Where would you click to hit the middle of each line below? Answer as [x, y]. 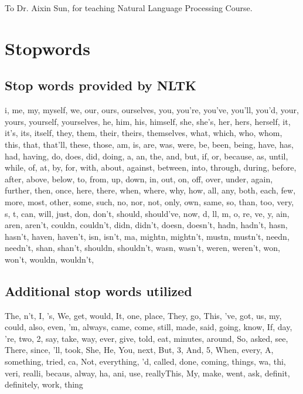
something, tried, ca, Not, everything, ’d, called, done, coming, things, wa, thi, [145, 361]
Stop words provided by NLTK [101, 85]
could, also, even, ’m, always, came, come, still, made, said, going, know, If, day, [149, 327]
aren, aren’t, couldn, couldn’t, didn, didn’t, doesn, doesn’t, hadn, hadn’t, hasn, [146, 225]
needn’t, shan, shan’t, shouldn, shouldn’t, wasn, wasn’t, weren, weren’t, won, [142, 248]
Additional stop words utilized [98, 291]
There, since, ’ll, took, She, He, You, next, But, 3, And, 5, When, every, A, [139, 350]
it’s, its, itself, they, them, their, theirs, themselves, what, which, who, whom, [144, 133]
